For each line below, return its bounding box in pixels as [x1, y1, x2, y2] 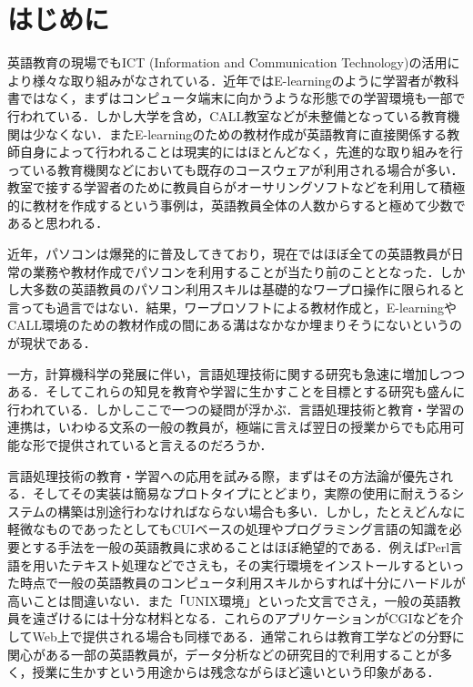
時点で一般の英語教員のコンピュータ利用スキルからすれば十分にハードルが [19, 573, 466, 592]
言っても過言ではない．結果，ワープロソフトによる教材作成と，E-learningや [7, 297, 458, 316]
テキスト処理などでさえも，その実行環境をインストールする [70, 555, 427, 574]
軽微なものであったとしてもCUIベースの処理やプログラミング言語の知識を [7, 519, 449, 538]
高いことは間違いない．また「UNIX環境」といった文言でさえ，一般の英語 [7, 590, 448, 610]
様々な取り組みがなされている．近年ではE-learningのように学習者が [32, 70, 434, 89]
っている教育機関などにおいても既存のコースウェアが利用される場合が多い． [7, 159, 464, 179]
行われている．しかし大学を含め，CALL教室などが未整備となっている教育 [7, 106, 448, 125]
